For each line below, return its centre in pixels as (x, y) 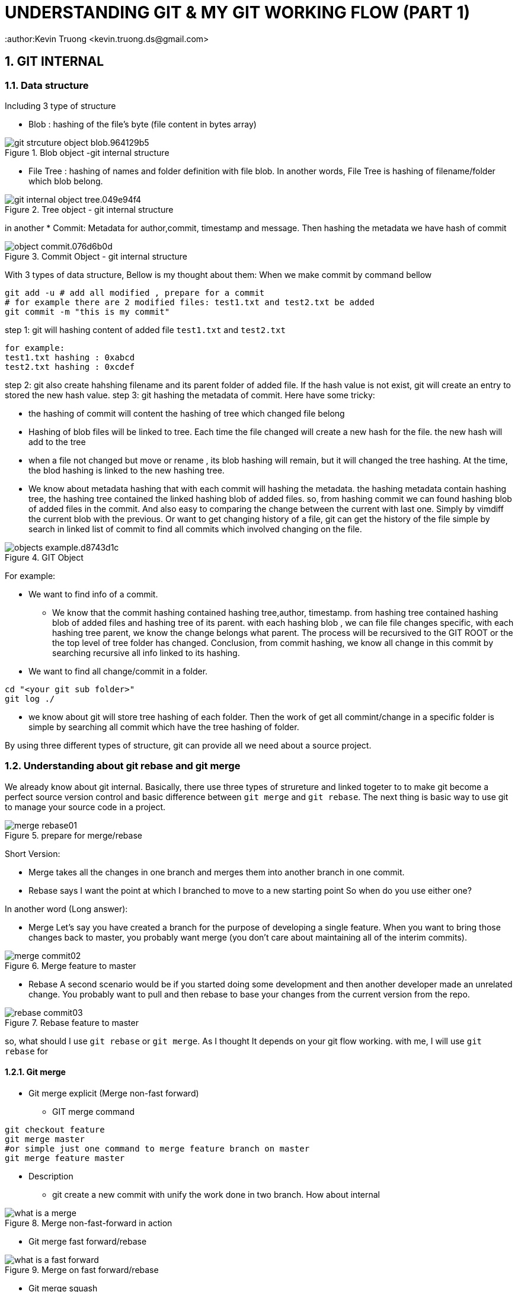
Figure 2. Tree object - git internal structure (89, 209)
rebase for (26, 1051)
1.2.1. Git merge (35, 1072)
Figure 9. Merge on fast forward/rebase (82, 1269)
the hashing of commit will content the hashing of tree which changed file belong (187, 413)
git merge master (45, 1139)
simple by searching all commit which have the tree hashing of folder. (164, 727)
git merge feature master (65, 1158)
